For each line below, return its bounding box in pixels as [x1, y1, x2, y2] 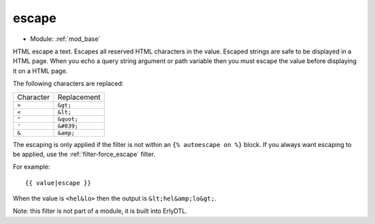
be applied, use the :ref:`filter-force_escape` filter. [12, 150, 156, 158]
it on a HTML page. [12, 67, 68, 75]
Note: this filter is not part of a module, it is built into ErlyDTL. [12, 207, 187, 215]
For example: [12, 163, 51, 171]
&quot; [57, 115, 78, 123]
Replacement [57, 92, 101, 102]
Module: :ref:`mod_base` [30, 35, 101, 43]
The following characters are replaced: [12, 80, 124, 88]
